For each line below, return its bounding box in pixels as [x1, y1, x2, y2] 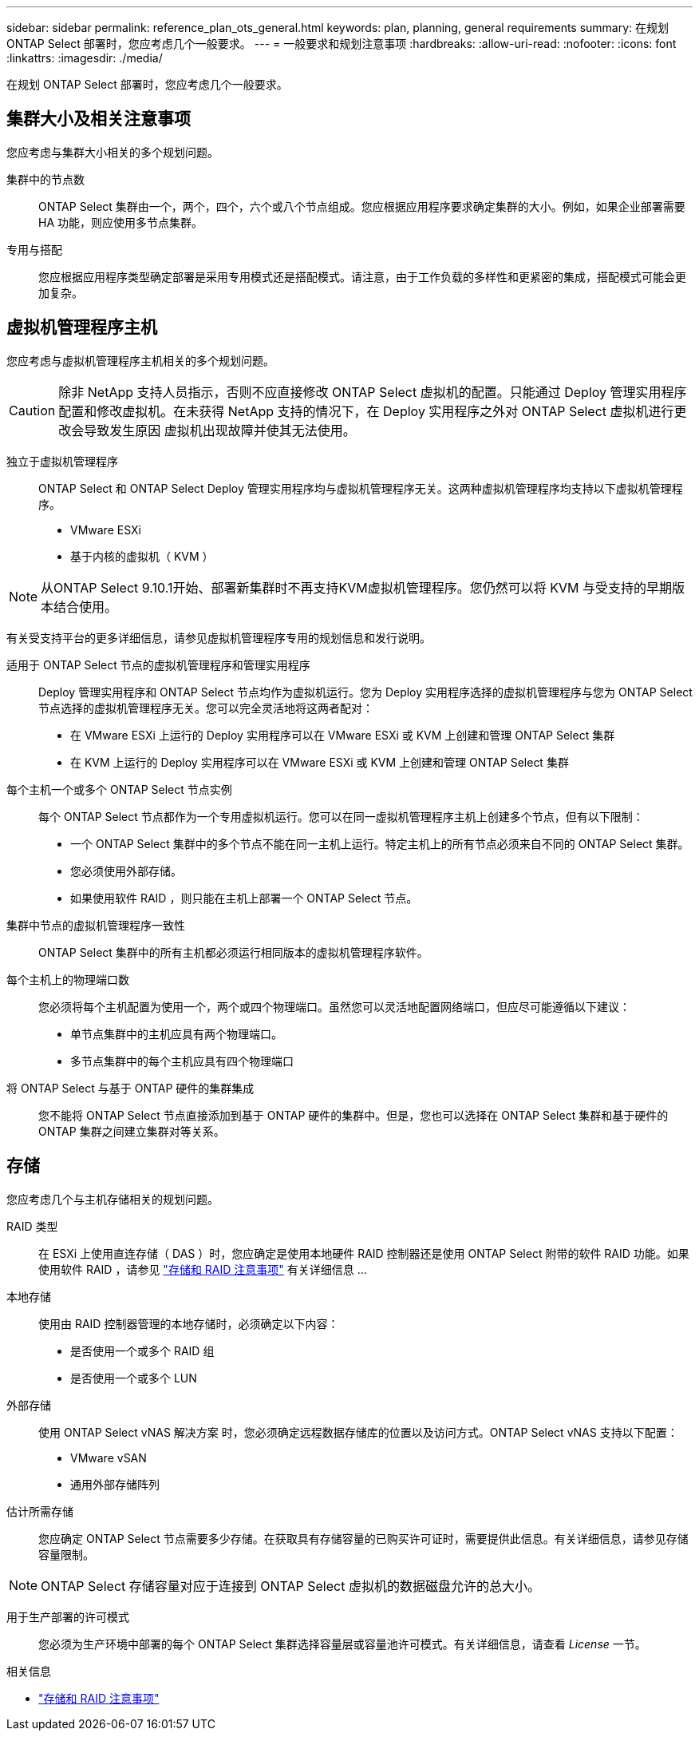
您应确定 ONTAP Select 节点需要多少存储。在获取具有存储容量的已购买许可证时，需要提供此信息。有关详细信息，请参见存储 [38, 1531, 689, 1545]
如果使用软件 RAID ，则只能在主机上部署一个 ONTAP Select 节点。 [70, 890, 418, 905]
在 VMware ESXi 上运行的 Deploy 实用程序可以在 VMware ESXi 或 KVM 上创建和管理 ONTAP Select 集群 [70, 728, 615, 742]
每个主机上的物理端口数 [6, 972, 129, 986]
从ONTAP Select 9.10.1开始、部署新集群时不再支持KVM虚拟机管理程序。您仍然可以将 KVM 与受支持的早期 [41, 579, 672, 596]
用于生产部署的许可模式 [6, 1609, 129, 1624]
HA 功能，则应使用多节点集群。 [38, 215, 203, 229]
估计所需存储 [6, 1504, 73, 1518]
